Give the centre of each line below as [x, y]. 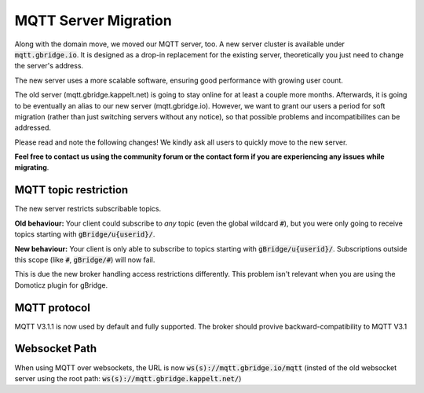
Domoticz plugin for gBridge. [61, 285]
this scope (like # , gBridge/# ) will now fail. [85, 259]
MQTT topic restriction [71, 190]
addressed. [33, 128]
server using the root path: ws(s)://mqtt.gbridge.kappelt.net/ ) [128, 378]
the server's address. [49, 66]
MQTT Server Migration [93, 20]
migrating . [32, 167]
